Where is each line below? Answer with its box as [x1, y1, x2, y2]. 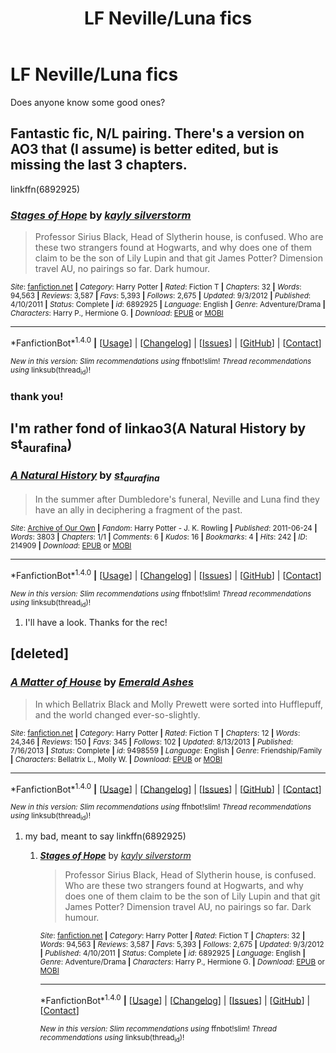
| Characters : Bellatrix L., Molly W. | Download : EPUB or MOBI [10, 754, 223, 764]
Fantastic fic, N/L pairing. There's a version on [10, 125, 305, 142]
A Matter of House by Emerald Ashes [10, 675, 195, 689]
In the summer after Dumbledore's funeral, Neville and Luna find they [34, 493, 320, 506]
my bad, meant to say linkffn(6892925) [24, 830, 187, 842]
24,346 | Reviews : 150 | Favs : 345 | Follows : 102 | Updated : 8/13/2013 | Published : [10, 737, 294, 747]
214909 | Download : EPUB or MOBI [10, 541, 132, 551]
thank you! [10, 389, 64, 403]
